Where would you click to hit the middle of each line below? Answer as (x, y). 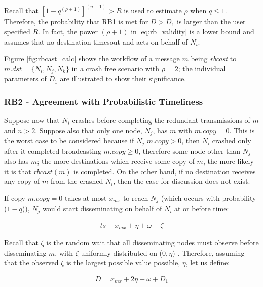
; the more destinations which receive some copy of (116, 161)
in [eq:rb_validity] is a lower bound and (193, 32)
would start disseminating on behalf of (102, 208)
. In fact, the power (68, 32)
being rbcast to (214, 58)
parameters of (25, 79)
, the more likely (228, 161)
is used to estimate (153, 10)
